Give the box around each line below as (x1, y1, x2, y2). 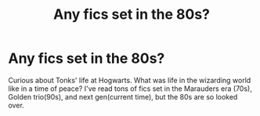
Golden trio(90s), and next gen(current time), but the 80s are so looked (8, 92, 238, 101)
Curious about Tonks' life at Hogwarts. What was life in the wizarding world (8, 75, 251, 85)
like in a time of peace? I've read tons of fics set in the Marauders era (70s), (8, 84, 252, 93)
